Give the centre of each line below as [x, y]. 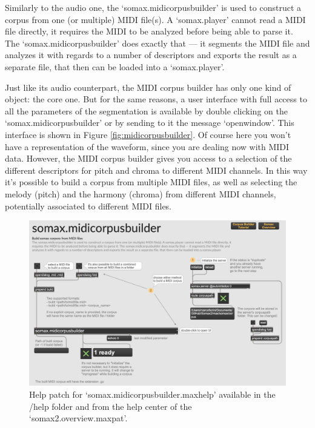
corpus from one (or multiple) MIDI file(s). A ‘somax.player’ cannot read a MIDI [155, 19]
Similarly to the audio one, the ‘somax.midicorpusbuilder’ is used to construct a [153, 7]
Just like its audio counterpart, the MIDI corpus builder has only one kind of [148, 87]
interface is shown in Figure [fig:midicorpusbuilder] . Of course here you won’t [148, 134]
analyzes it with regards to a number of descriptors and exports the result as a [151, 55]
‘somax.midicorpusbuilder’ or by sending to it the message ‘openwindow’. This [150, 123]
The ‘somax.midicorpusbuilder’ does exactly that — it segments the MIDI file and [157, 43]
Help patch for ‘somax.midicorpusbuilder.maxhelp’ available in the [152, 394]
